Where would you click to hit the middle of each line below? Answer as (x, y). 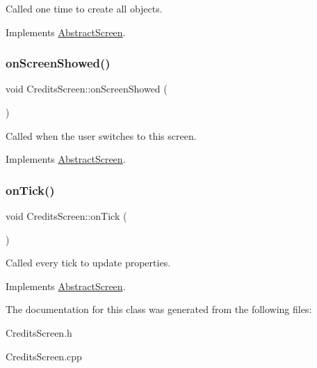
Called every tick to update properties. (88, 263)
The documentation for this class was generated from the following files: (159, 309)
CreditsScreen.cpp (44, 356)
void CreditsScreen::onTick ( (66, 216)
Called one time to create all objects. (84, 8)
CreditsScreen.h (39, 332)
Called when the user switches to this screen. (101, 135)
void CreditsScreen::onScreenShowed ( (87, 89)
